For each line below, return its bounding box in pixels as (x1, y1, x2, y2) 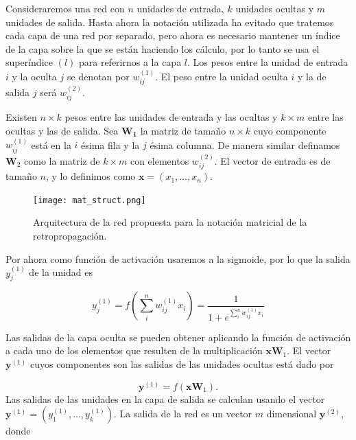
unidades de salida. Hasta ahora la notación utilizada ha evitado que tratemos (5, 14, 334, 29)
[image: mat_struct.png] (33, 195, 146, 205)
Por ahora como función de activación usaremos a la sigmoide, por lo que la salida (5, 251, 351, 266)
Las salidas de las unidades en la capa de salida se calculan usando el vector (5, 391, 325, 406)
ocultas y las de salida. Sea (5, 124, 119, 138)
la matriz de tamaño (140, 124, 226, 138)
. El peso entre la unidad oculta (155, 69, 288, 83)
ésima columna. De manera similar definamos (150, 137, 340, 152)
